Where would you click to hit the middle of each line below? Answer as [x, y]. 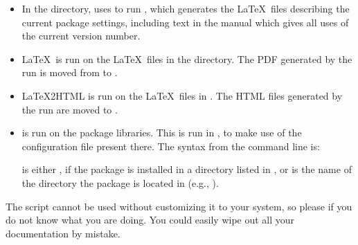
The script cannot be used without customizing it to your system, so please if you [179, 206]
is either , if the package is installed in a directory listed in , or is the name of [187, 169]
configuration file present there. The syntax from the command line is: [171, 146]
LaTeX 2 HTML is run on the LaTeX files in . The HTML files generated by [182, 95]
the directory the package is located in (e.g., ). [120, 182]
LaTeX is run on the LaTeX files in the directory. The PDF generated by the [187, 58]
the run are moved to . [70, 109]
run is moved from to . [70, 72]
